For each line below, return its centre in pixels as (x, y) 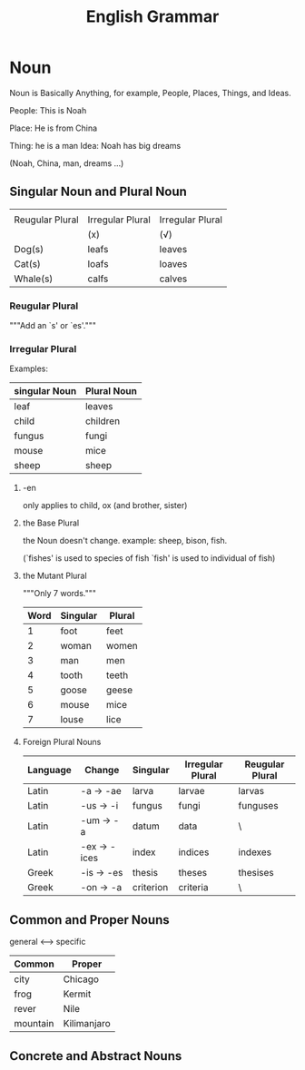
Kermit (77, 994)
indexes (255, 852)
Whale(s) (34, 279)
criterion (150, 888)
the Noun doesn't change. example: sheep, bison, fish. (125, 541)
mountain (34, 1024)
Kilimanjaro (87, 1024)
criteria (193, 888)
